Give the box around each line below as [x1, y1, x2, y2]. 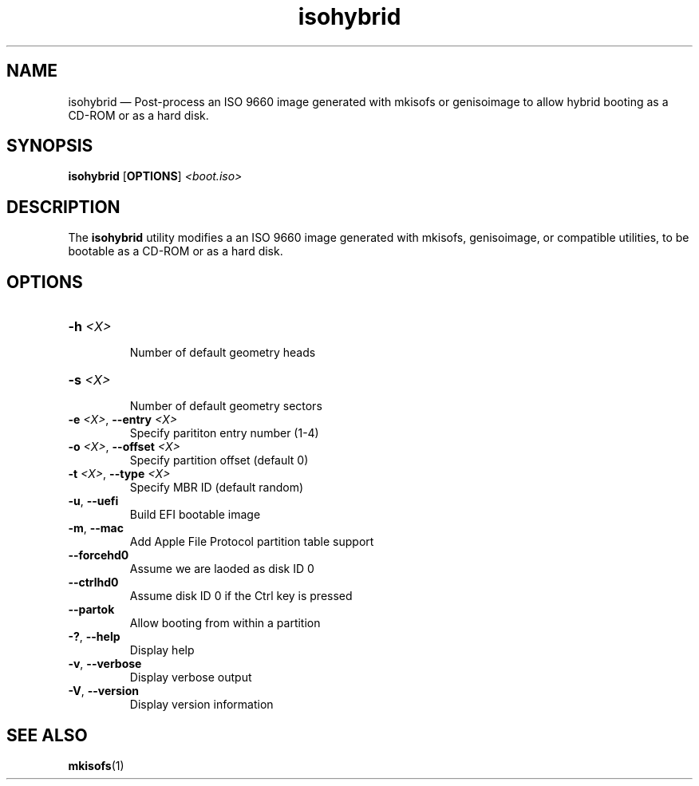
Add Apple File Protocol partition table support [129, 535, 374, 549]
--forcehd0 [68, 548, 129, 563]
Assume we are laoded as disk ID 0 [129, 562, 314, 576]
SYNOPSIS [6, 136, 93, 156]
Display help [129, 643, 195, 658]
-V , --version [68, 684, 139, 698]
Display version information [129, 697, 274, 712]
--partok [68, 602, 115, 617]
